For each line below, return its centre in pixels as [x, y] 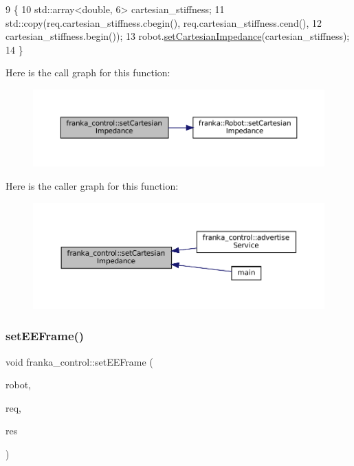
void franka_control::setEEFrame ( [79, 361]
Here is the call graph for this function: [88, 73]
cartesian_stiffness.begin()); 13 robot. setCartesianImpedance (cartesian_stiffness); [178, 36]
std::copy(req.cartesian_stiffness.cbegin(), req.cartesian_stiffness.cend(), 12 [164, 22]
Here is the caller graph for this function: [92, 185]
